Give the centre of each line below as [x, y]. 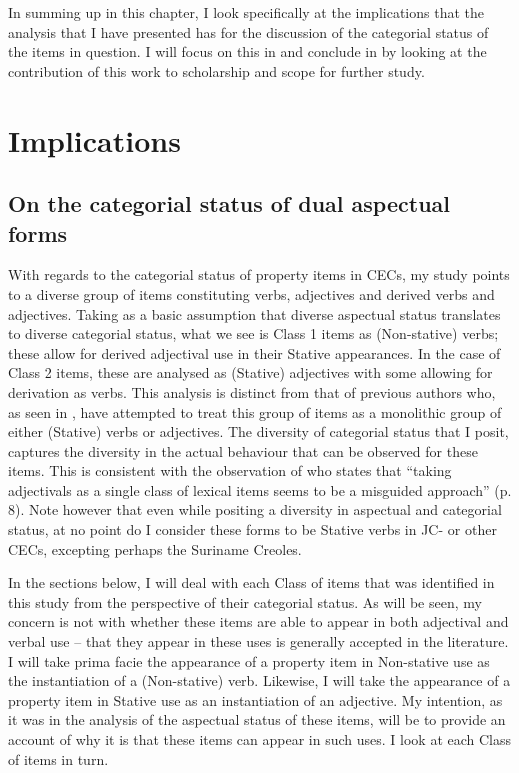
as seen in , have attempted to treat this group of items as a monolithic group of [255, 411]
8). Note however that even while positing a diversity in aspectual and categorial [255, 509]
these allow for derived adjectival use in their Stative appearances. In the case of [254, 352]
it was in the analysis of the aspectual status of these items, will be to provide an [257, 719]
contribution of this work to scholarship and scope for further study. [216, 70]
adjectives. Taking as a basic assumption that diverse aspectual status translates [254, 313]
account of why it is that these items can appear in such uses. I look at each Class [260, 739]
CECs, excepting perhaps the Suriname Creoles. [155, 548]
